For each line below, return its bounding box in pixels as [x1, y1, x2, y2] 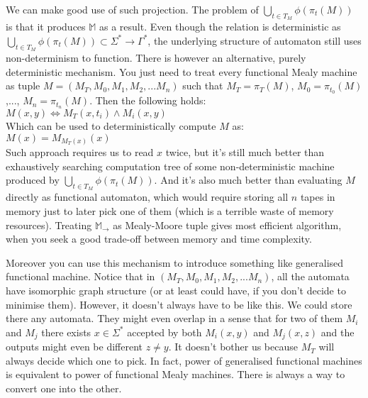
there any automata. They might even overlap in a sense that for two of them [6, 311, 343, 326]
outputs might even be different [6, 339, 143, 354]
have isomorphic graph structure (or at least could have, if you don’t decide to [6, 282, 346, 297]
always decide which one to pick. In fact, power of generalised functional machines [6, 353, 362, 367]
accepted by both [127, 324, 202, 339]
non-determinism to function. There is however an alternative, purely [6, 50, 306, 65]
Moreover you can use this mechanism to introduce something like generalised [6, 255, 344, 270]
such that [182, 78, 223, 93]
